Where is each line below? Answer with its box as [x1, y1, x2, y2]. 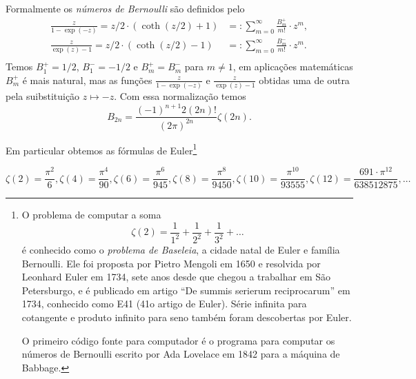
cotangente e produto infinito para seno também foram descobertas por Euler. [21, 310, 352, 325]
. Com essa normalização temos [114, 89, 246, 103]
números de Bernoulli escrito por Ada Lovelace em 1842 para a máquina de [21, 347, 340, 361]
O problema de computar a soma [21, 207, 161, 222]
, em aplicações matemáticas [232, 59, 353, 74]
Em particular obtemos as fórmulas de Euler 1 [6, 141, 197, 157]
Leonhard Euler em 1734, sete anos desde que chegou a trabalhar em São [21, 269, 330, 284]
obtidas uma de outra [259, 72, 350, 87]
